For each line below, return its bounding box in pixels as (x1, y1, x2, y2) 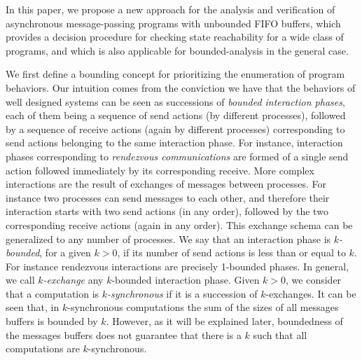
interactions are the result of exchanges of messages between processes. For (6, 176, 326, 191)
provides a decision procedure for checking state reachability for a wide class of (6, 29, 344, 44)
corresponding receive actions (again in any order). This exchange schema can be (6, 217, 353, 232)
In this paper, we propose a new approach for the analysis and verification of (6, 2, 335, 16)
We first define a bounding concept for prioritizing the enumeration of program (6, 67, 345, 81)
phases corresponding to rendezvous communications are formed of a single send (6, 148, 349, 163)
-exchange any (43, 272, 104, 287)
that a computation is (6, 286, 99, 300)
